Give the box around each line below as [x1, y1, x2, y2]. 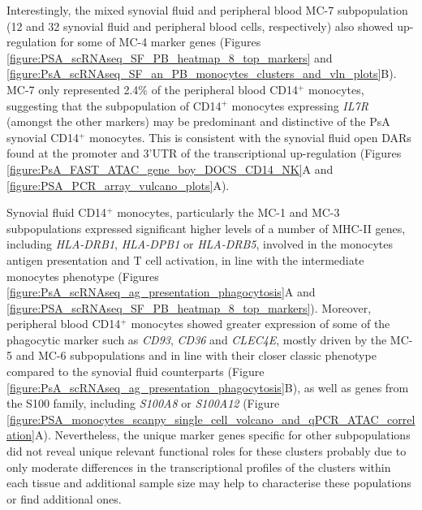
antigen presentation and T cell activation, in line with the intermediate [6, 251, 364, 268]
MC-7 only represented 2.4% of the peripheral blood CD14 [6, 80, 299, 97]
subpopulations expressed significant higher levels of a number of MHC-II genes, [6, 219, 406, 236]
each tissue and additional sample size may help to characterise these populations [6, 474, 411, 491]
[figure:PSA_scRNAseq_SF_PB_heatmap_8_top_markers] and [6, 49, 333, 66]
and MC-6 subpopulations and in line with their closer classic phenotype [15, 347, 377, 364]
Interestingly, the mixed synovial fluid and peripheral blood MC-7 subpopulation [6, 2, 408, 18]
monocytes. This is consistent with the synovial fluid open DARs [89, 128, 411, 145]
